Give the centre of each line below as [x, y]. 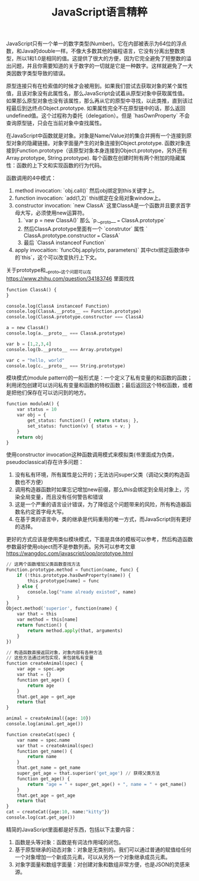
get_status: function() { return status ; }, [83, 421]
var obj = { [31, 415]
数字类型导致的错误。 [42, 73]
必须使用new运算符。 [61, 213]
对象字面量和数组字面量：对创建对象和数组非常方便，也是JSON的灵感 [100, 864]
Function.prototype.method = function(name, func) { [73, 570]
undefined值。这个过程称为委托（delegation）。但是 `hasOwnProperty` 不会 [98, 116]
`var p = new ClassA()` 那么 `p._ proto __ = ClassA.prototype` [94, 221]
